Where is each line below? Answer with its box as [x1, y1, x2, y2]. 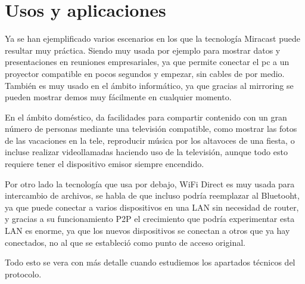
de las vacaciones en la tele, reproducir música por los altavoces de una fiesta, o [5, 134, 295, 146]
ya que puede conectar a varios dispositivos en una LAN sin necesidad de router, [5, 200, 299, 213]
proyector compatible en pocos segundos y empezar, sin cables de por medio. [5, 67, 285, 79]
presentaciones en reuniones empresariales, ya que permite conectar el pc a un [5, 55, 290, 68]
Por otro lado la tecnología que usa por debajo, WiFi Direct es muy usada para [5, 177, 295, 190]
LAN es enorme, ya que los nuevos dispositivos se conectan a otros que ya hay [5, 224, 290, 237]
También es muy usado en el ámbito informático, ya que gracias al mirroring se [5, 79, 294, 91]
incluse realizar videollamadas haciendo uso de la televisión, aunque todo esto [5, 146, 288, 158]
